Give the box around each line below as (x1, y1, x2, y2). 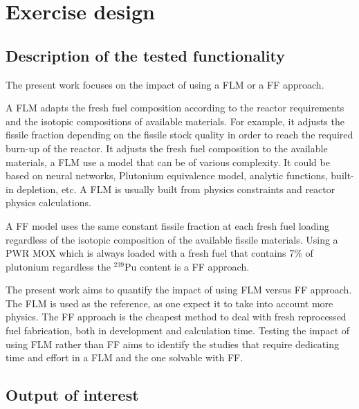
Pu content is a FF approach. (125, 259, 250, 273)
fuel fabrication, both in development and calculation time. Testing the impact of (6, 323, 350, 338)
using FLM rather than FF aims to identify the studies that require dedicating (6, 336, 339, 351)
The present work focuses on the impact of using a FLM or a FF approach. (6, 77, 324, 91)
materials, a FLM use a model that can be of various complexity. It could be (6, 154, 330, 169)
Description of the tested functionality (6, 44, 285, 66)
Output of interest (6, 384, 139, 406)
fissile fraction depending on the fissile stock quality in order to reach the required (6, 127, 353, 142)
